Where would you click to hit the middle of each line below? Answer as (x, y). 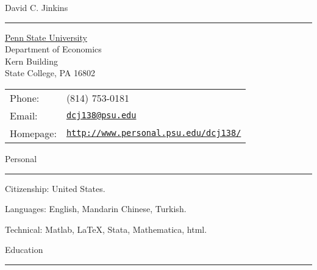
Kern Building (31, 61)
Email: (24, 115)
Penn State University (46, 37)
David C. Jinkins (37, 7)
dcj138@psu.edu (101, 115)
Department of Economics (53, 49)
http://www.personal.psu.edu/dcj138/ (154, 133)
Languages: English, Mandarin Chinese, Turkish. (96, 209)
